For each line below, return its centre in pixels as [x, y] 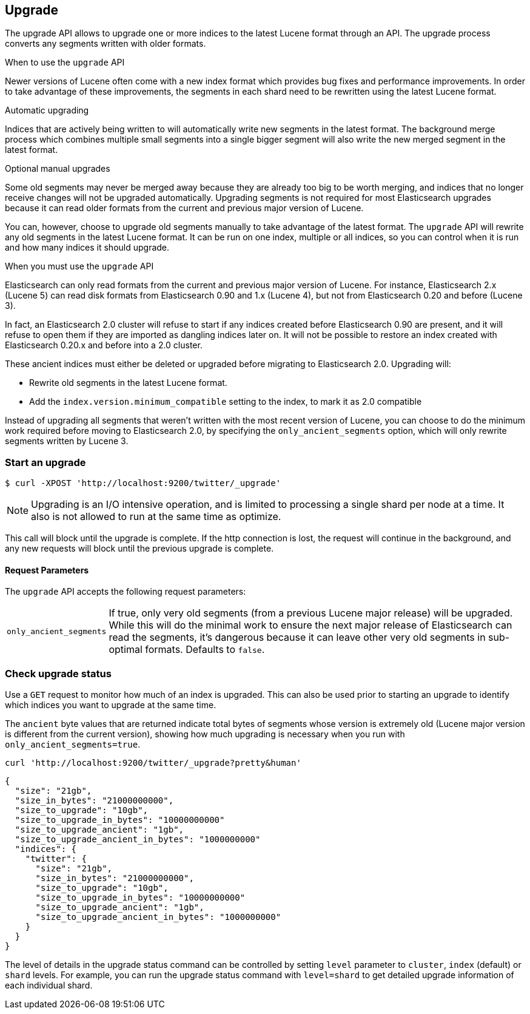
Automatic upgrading [47, 110]
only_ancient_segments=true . [73, 745]
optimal [126, 650]
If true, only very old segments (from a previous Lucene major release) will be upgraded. [311, 613]
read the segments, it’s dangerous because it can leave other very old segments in [297, 637]
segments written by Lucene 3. [67, 441]
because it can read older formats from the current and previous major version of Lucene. [184, 208]
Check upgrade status [58, 673]
